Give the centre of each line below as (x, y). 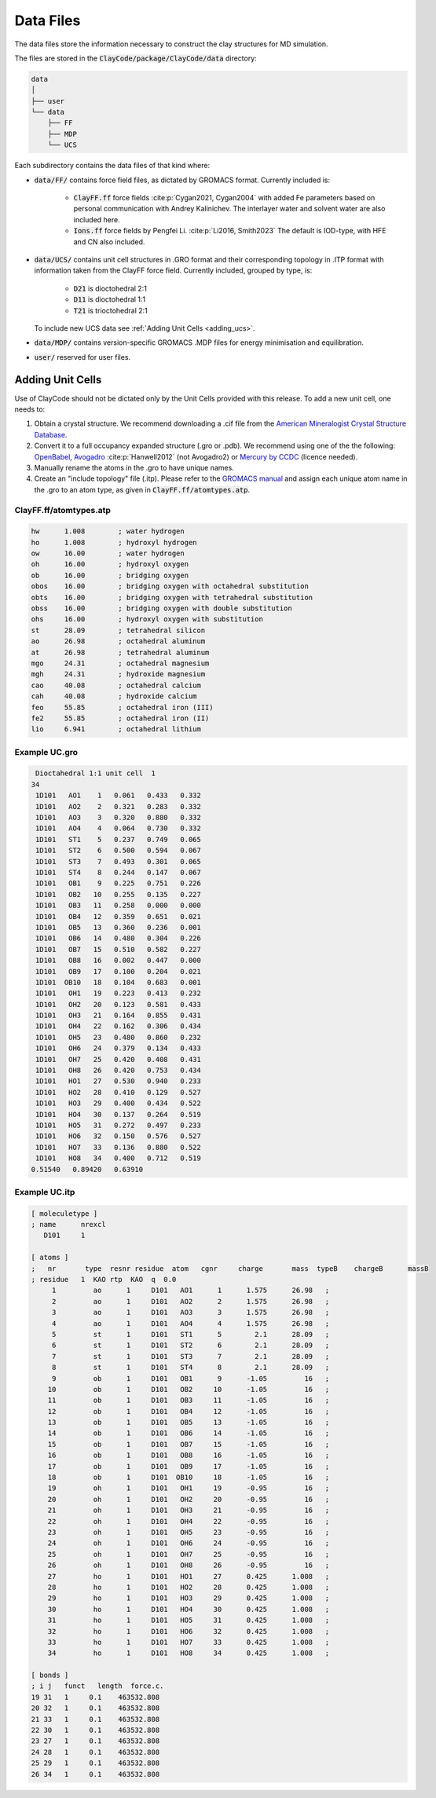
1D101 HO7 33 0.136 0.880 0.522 (119, 1147)
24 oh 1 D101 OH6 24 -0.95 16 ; (189, 1543)
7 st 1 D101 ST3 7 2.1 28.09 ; (191, 1356)
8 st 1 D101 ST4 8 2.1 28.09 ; (191, 1368)
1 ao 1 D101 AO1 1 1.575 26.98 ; (191, 1291)
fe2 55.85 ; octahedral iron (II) (120, 718)
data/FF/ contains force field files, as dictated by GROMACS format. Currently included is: (182, 180)
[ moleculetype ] (64, 1213)
